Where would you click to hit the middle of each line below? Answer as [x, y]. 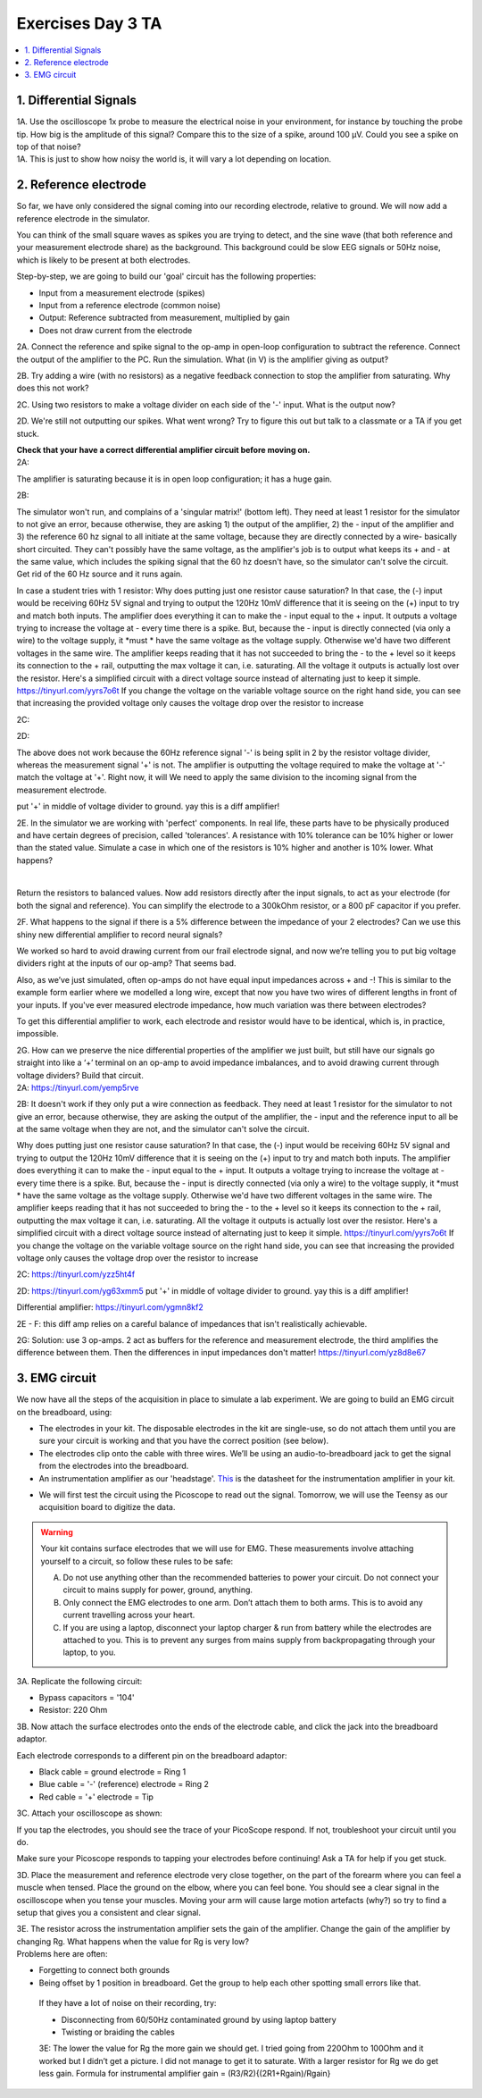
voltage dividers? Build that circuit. [80, 1075]
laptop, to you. [89, 1652]
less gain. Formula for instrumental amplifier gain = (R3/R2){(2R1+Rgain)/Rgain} [185, 2074]
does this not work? [53, 388]
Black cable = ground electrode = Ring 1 [112, 1772]
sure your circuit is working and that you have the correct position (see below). [184, 1441]
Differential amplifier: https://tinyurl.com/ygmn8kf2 [110, 1307]
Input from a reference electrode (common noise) [130, 306]
